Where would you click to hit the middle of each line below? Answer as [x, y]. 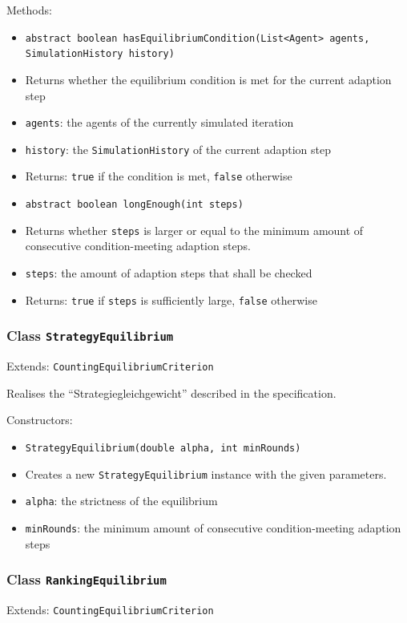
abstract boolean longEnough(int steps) [134, 205]
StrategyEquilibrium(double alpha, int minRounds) [163, 448]
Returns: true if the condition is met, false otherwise [159, 176]
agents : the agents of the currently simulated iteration [159, 122]
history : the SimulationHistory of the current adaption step [178, 149]
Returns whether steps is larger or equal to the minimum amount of [194, 230]
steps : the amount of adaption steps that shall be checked [169, 272]
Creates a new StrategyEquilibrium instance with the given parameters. [206, 473]
